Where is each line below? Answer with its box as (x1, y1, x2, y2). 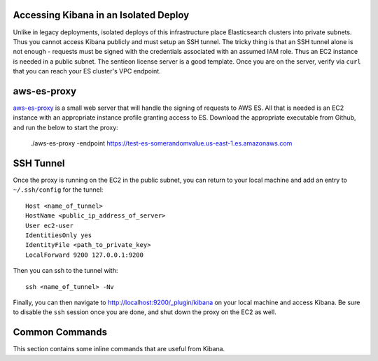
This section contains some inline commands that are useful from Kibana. (13, 345, 225, 353)
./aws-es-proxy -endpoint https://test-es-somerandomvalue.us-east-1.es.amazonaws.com (30, 139, 293, 148)
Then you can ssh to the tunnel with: (13, 267, 118, 275)
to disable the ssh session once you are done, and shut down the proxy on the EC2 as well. (13, 308, 276, 316)
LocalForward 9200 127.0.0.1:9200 (25, 250, 143, 259)
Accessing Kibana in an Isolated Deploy (13, 9, 190, 21)
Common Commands (13, 326, 108, 339)
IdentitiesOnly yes (25, 232, 92, 239)
